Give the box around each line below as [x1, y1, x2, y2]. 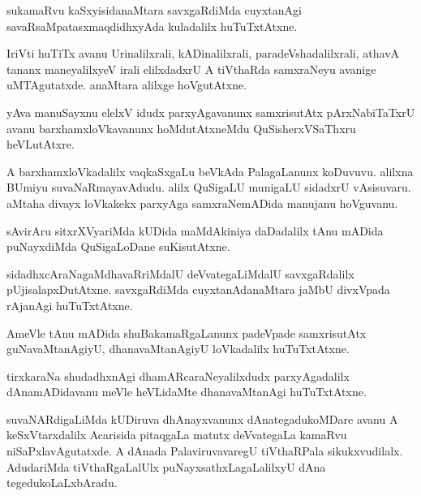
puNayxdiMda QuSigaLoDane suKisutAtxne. [6, 238, 230, 255]
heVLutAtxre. [6, 136, 75, 153]
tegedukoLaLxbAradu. [6, 474, 118, 491]
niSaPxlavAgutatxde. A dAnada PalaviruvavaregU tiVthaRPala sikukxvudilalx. [6, 442, 403, 459]
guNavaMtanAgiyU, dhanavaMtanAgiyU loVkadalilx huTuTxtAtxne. [6, 340, 350, 357]
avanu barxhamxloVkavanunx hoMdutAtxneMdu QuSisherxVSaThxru [6, 119, 356, 136]
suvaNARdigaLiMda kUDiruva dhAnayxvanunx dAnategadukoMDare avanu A [6, 410, 398, 427]
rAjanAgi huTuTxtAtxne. [6, 296, 133, 313]
